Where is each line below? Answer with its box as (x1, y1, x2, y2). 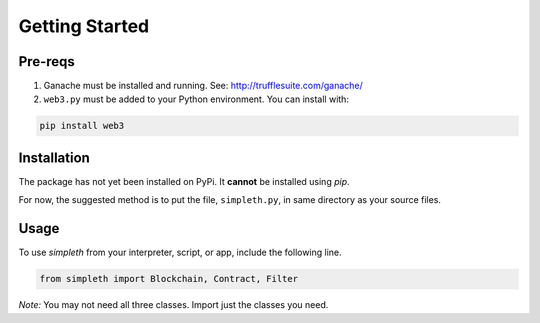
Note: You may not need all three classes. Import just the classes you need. (18, 299, 329, 311)
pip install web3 (39, 120, 125, 132)
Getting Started (18, 15, 150, 37)
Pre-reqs (18, 53, 75, 70)
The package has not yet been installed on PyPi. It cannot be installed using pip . (18, 175, 350, 187)
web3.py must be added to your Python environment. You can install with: (43, 93, 350, 105)
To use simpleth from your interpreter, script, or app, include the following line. (18, 246, 342, 259)
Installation (18, 149, 90, 166)
